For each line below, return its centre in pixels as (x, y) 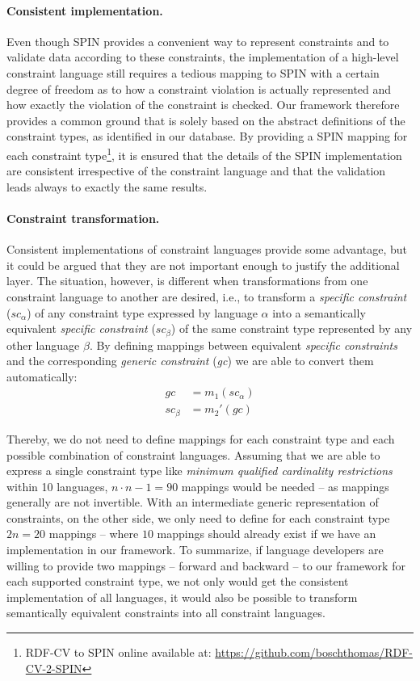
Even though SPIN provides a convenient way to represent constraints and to (198, 41)
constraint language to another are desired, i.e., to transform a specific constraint (207, 296)
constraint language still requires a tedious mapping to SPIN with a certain (193, 72)
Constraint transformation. (83, 218)
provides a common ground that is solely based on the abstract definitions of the (206, 120)
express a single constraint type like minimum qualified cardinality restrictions (199, 471)
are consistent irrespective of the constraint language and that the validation (196, 171)
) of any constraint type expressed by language (142, 312)
